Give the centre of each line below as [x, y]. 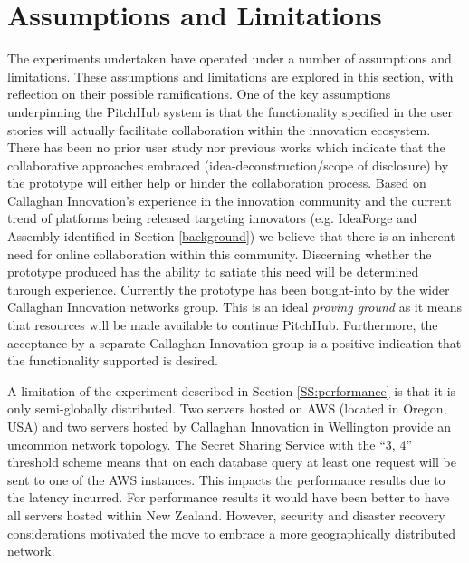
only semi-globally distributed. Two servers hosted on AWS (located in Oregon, [227, 408]
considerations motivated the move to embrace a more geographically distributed [232, 533]
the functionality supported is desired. [113, 360]
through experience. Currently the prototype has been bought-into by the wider [229, 289]
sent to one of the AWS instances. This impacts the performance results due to [226, 479]
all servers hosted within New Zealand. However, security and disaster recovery [226, 514]
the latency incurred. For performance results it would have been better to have [229, 497]
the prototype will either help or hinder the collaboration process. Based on [217, 183]
